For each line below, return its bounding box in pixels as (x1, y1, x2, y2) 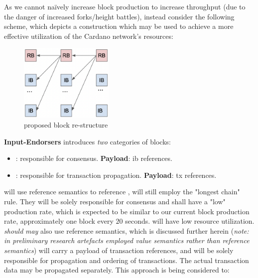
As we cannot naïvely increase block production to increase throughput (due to (4, 1, 246, 11)
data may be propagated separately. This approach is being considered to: (4, 265, 230, 275)
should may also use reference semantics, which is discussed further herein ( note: (4, 225, 249, 236)
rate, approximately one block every (4, 216, 114, 226)
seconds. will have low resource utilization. (125, 216, 255, 226)
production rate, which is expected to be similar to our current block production (4, 206, 250, 216)
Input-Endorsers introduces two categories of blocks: (4, 136, 171, 146)
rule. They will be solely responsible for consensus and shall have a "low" (4, 196, 226, 206)
